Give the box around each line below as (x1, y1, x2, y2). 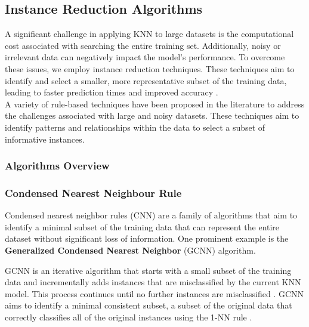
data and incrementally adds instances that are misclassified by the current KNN (5, 276, 301, 288)
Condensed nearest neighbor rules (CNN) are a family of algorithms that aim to (5, 209, 298, 221)
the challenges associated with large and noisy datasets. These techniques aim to (5, 109, 299, 122)
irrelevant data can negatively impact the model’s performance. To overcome (5, 51, 285, 63)
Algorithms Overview (5, 158, 110, 173)
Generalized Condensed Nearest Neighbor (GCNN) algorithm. (5, 243, 256, 256)
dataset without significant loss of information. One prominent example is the (5, 232, 289, 245)
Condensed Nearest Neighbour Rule (5, 185, 182, 200)
